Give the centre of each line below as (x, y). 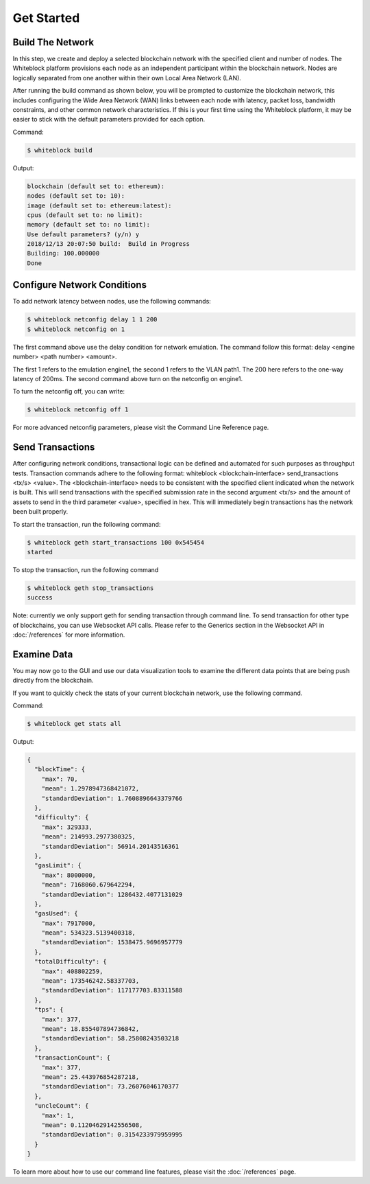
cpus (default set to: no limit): (85, 215)
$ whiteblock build (60, 150)
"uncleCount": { (62, 1106)
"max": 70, (60, 779)
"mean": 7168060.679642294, (89, 885)
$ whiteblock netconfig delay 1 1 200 (92, 320)
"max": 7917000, (69, 923)
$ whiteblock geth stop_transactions (90, 588)
